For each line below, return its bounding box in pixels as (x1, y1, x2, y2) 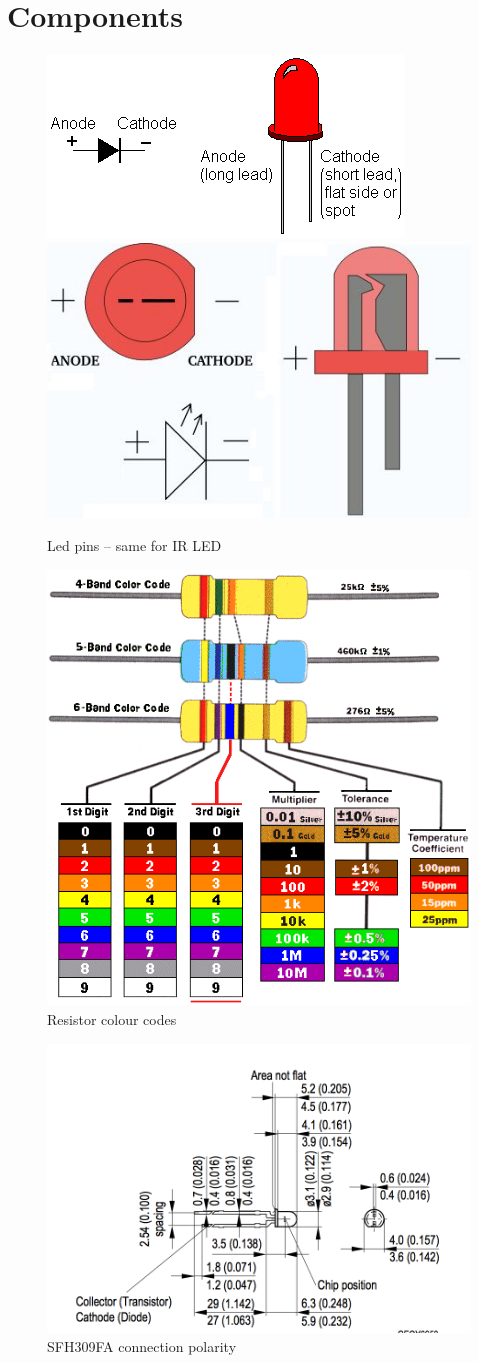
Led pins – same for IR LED (47, 535, 222, 556)
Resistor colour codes (47, 1008, 177, 1029)
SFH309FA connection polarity (47, 1336, 237, 1357)
